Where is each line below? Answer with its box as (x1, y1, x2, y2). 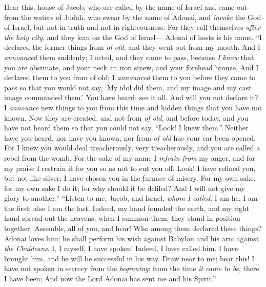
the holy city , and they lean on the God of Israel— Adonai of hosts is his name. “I (4, 31, 262, 42)
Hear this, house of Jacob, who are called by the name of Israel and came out (4, 2, 248, 12)
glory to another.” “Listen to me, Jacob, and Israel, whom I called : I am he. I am (4, 193, 258, 203)
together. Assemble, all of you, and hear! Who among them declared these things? (4, 223, 262, 234)
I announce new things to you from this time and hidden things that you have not (4, 102, 262, 112)
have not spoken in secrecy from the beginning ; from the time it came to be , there (4, 263, 259, 274)
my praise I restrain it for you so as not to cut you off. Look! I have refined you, (4, 162, 256, 173)
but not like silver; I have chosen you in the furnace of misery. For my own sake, (4, 173, 256, 183)
